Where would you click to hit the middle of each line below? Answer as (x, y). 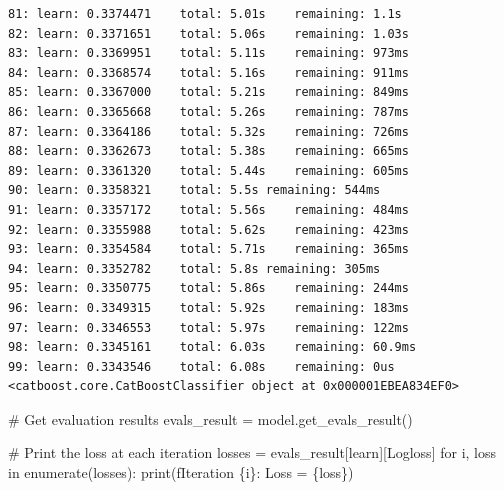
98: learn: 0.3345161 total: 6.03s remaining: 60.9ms (212, 347)
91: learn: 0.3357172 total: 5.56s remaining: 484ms (208, 209)
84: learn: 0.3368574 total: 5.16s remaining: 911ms (208, 72)
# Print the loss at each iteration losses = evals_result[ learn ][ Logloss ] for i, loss (252, 452)
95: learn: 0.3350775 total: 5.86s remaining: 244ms (208, 288)
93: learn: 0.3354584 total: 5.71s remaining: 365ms (208, 249)
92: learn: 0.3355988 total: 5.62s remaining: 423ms (208, 229)
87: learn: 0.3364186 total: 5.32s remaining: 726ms (208, 131)
